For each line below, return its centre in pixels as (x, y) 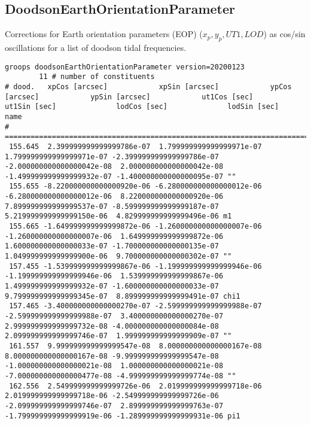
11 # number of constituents (97, 77)
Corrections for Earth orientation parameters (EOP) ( (104, 34)
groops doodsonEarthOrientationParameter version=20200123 (125, 67)
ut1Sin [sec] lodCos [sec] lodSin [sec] (142, 107)
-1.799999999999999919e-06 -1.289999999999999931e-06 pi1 (123, 416)
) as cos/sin (284, 34)
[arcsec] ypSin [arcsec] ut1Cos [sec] (129, 97)
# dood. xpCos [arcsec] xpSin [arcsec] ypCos (148, 86)
